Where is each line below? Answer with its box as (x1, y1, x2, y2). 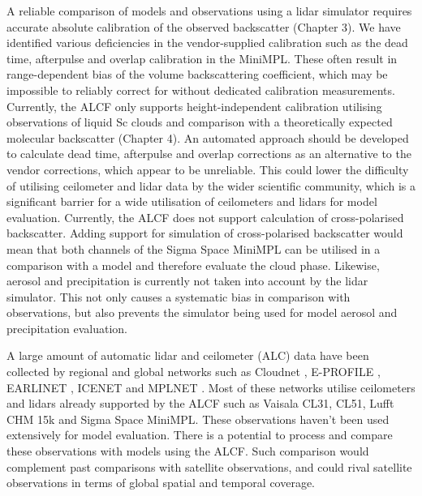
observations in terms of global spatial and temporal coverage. (6, 474, 316, 491)
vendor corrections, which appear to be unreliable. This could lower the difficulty (6, 160, 409, 177)
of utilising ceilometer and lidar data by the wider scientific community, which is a (6, 177, 416, 194)
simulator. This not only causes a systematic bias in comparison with (6, 288, 351, 305)
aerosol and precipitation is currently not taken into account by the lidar (6, 272, 368, 289)
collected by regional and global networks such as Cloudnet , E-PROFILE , (6, 363, 381, 380)
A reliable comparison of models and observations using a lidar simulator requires (6, 2, 412, 19)
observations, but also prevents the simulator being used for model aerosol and (6, 304, 398, 321)
